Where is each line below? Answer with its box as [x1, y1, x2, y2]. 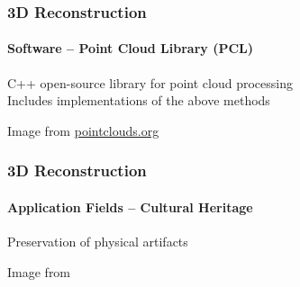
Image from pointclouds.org [7, 121, 159, 139]
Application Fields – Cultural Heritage [7, 197, 253, 216]
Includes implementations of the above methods [7, 91, 270, 110]
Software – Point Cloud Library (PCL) [7, 39, 254, 58]
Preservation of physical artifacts [7, 232, 188, 251]
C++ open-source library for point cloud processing [7, 73, 294, 92]
